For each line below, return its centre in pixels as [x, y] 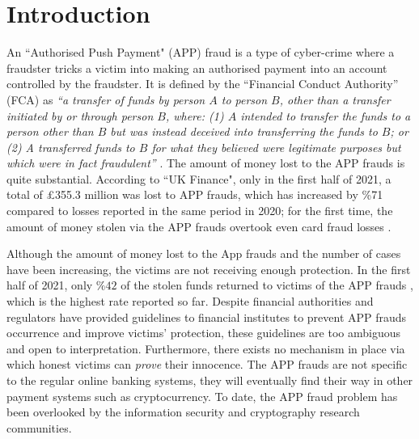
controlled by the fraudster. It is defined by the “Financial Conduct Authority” [203, 84]
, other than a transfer [335, 99]
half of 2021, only [50, 285]
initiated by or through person [80, 115]
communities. [39, 427]
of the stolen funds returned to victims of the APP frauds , [267, 285]
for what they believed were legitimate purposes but [276, 147]
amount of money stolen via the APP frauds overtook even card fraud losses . [199, 226]
